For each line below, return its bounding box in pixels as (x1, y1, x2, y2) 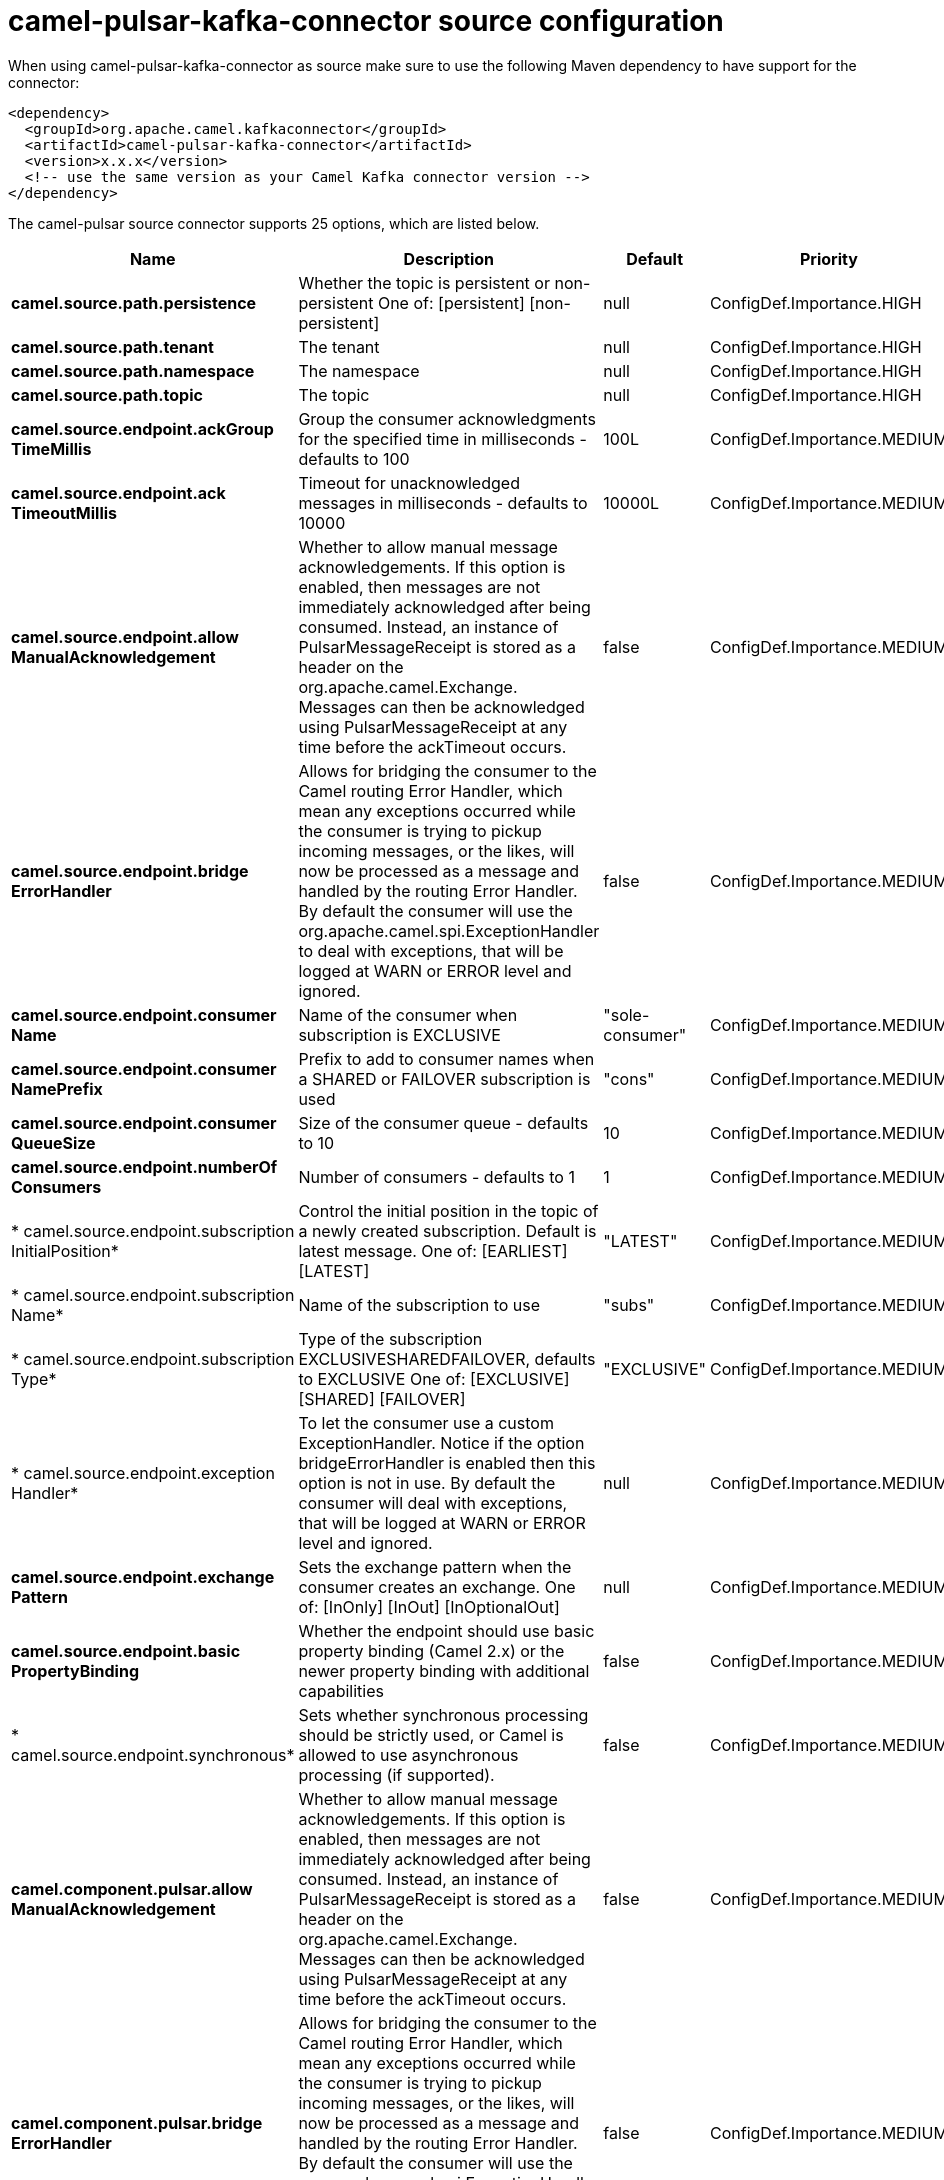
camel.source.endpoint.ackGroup (11, 418, 274, 439)
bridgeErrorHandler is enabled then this (298, 1452, 596, 1473)
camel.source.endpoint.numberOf (11, 1156, 278, 1177)
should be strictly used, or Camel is (298, 1724, 564, 1745)
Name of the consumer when (298, 1004, 518, 1025)
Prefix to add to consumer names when (298, 1048, 595, 1069)
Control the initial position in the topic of (298, 1200, 599, 1221)
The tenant (298, 336, 380, 357)
